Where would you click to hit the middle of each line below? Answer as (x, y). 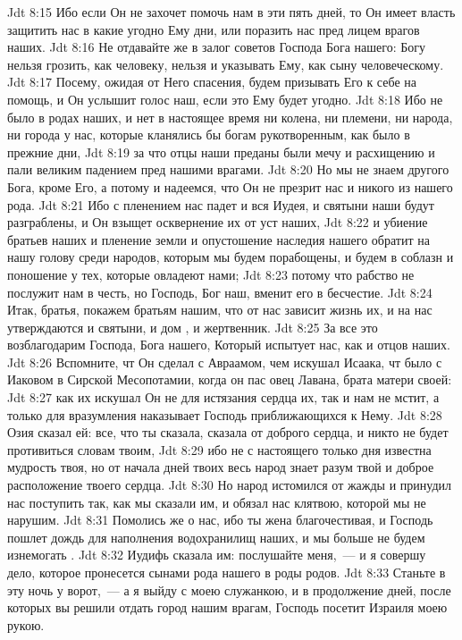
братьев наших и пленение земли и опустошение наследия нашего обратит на (218, 239)
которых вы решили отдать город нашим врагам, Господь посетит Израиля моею (227, 607)
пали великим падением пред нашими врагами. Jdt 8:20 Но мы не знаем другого (228, 169)
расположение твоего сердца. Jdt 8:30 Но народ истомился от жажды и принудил (230, 485)
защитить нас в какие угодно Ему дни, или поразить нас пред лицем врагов (214, 29)
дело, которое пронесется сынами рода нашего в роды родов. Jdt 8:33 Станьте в (227, 572)
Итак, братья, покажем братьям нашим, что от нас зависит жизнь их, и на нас (220, 310)
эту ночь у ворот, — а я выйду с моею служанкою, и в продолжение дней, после (229, 589)
